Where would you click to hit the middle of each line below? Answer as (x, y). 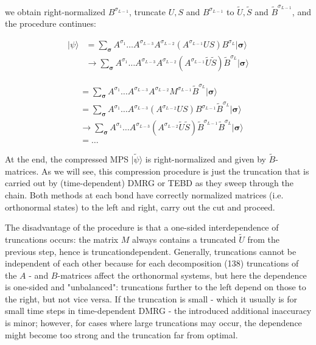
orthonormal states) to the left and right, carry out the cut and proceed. (140, 207)
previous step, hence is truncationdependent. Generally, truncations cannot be (151, 251)
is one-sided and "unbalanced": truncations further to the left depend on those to (156, 287)
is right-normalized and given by (205, 159)
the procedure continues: (51, 23)
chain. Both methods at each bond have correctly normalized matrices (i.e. (144, 194)
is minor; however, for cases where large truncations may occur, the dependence (153, 323)
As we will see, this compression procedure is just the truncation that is (175, 171)
